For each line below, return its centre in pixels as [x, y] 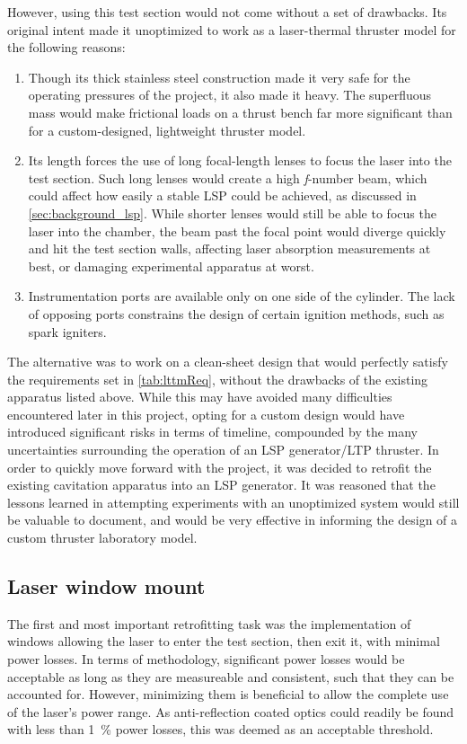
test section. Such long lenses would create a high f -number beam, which [228, 177]
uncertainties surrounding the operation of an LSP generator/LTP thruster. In [223, 450]
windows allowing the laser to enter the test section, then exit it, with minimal [224, 641]
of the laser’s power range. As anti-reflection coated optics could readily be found [231, 711]
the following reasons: [66, 47]
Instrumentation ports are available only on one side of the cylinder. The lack [242, 296]
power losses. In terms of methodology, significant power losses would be [206, 659]
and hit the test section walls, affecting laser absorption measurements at [229, 248]
